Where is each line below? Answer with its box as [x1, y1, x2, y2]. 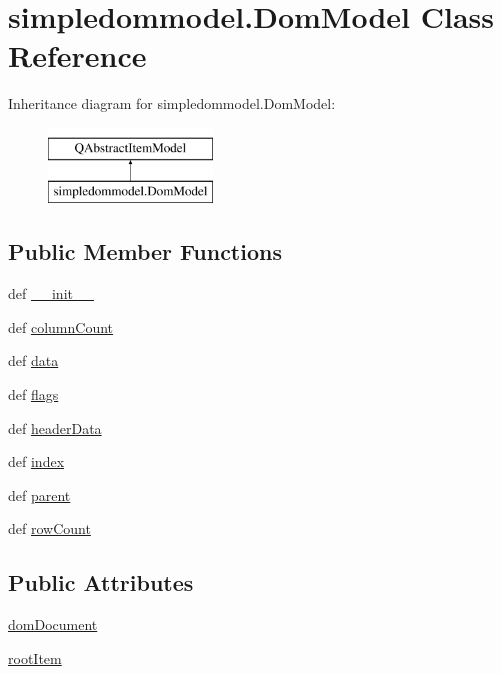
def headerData [8, 417, 102, 438]
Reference [8, 35, 147, 76]
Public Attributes [8, 567, 194, 598]
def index [8, 451, 65, 472]
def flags [8, 384, 59, 405]
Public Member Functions [8, 236, 282, 267]
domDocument [8, 614, 98, 635]
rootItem [8, 647, 62, 668]
